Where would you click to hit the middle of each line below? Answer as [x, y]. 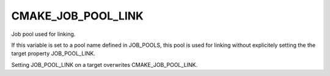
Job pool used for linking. [43, 34]
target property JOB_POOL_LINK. [53, 54]
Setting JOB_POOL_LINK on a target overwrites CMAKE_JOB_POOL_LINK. [105, 64]
